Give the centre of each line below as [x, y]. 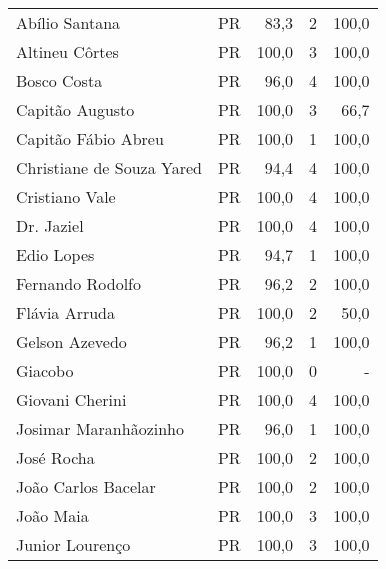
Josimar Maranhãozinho [100, 428]
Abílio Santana [68, 22]
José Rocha [55, 457]
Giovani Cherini [71, 399]
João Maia [52, 515]
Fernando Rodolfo [78, 283]
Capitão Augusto [75, 109]
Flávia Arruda [66, 312]
